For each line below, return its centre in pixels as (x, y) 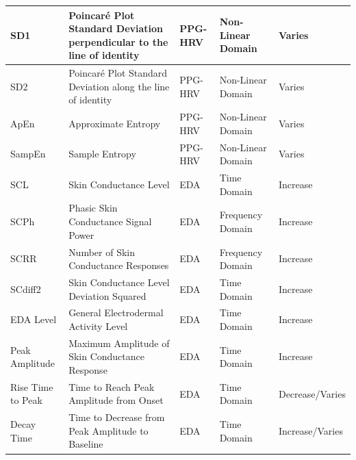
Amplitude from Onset (116, 400)
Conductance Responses (119, 265)
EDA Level (34, 319)
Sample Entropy (102, 154)
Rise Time (32, 386)
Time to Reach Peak (112, 386)
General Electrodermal (116, 312)
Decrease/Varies (312, 393)
